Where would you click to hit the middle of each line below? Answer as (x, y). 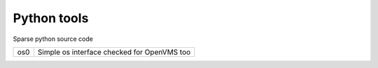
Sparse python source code (53, 39)
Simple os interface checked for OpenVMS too (114, 52)
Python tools (51, 18)
